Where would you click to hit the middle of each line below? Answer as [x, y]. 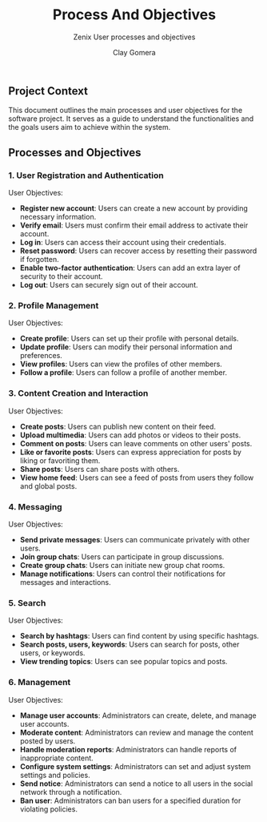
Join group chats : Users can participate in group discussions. [122, 556]
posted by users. [48, 741]
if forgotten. [39, 260]
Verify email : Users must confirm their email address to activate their [134, 225]
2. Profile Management [54, 305]
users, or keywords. [52, 653]
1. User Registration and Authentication [86, 175]
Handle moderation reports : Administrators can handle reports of [128, 749]
